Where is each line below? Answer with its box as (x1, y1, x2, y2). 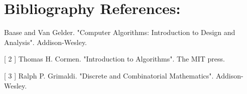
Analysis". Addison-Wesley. (4, 36, 87, 47)
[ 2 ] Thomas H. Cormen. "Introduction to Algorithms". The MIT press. (4, 53, 225, 64)
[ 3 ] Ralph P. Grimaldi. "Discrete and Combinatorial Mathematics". (4, 70, 214, 80)
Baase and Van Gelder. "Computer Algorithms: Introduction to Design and (4, 27, 235, 37)
